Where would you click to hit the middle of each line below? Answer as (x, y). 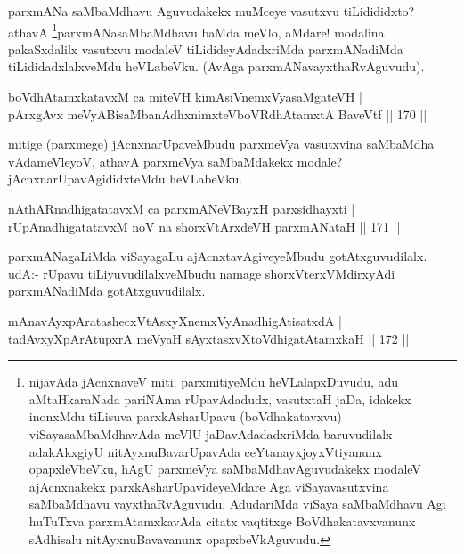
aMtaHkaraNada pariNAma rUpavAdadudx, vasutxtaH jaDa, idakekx (220, 399)
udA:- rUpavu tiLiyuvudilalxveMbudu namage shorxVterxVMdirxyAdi (202, 273)
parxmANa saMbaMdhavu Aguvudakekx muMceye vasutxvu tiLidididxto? (212, 11)
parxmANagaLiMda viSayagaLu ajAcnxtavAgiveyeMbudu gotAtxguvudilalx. (218, 256)
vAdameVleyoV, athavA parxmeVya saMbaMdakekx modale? (175, 161)
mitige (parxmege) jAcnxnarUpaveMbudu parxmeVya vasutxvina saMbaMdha (221, 144)
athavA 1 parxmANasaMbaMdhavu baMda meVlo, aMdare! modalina (196, 30)
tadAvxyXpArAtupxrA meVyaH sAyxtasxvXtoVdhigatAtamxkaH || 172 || (209, 338)
